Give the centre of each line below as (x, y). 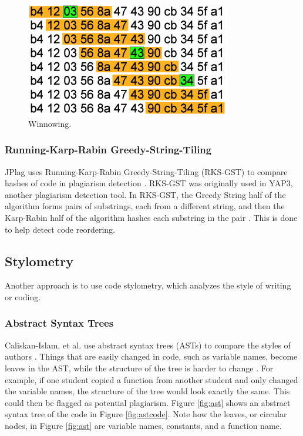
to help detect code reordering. (60, 229)
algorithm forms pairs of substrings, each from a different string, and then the (145, 206)
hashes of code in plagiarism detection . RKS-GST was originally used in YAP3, (149, 183)
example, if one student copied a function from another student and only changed (151, 379)
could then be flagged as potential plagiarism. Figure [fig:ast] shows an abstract (148, 402)
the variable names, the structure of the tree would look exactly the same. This (147, 391)
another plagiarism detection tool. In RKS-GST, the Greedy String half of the (145, 194)
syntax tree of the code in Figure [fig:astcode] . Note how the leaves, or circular (146, 414)
